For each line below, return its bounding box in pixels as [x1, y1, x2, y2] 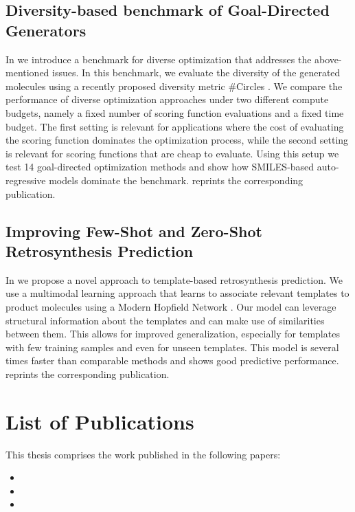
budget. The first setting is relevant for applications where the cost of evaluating [5, 119, 344, 133]
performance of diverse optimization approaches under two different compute [5, 92, 329, 107]
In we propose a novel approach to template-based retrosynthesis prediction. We [5, 272, 343, 287]
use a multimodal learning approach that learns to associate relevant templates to [5, 286, 350, 300]
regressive [5, 172, 46, 187]
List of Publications [5, 407, 194, 435]
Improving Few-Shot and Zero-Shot [5, 220, 262, 241]
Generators [5, 19, 87, 41]
